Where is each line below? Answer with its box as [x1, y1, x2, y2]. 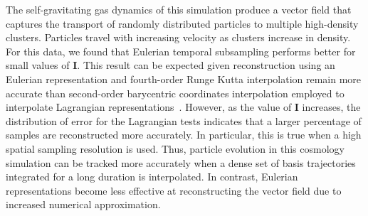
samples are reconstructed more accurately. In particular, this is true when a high [6, 127, 362, 142]
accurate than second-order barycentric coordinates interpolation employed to [6, 85, 345, 100]
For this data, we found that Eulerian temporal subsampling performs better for [6, 43, 356, 58]
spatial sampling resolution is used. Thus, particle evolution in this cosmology [6, 141, 345, 156]
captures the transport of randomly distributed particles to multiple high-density [6, 16, 359, 31]
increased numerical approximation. [6, 197, 161, 212]
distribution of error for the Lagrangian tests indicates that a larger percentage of [6, 113, 362, 128]
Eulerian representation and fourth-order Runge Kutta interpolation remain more [6, 71, 362, 86]
